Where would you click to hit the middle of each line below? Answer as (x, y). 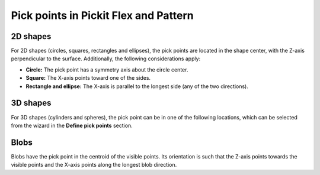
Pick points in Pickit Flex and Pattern (102, 15)
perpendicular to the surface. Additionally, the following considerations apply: (106, 59)
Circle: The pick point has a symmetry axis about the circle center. (107, 69)
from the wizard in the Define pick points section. (72, 125)
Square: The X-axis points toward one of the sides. (88, 78)
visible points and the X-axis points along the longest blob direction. (94, 165)
